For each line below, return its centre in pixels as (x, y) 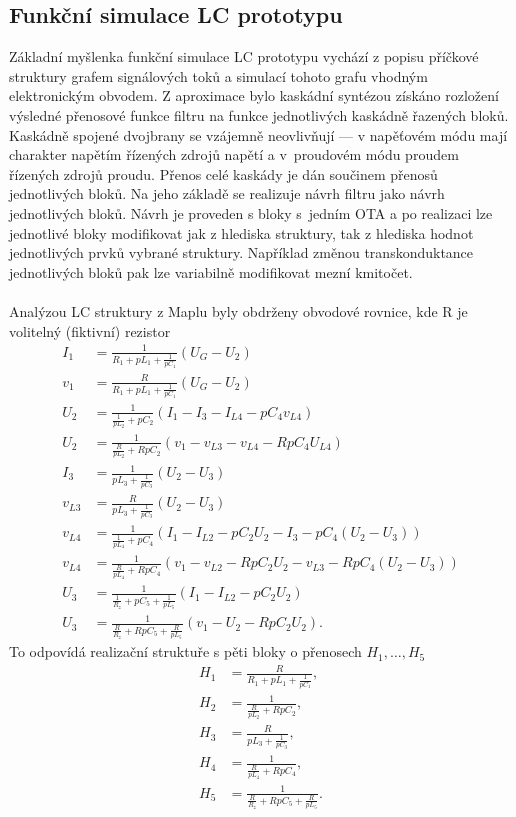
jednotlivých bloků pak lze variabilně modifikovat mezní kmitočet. (211, 271)
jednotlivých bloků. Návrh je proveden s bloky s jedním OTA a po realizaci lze (251, 212)
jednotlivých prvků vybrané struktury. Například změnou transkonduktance (241, 252)
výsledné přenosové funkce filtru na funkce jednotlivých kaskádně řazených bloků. (259, 114)
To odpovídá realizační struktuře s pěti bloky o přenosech (185, 651)
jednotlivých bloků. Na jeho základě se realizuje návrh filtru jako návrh (227, 193)
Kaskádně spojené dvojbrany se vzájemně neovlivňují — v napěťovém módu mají (258, 134)
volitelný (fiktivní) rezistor (90, 330)
